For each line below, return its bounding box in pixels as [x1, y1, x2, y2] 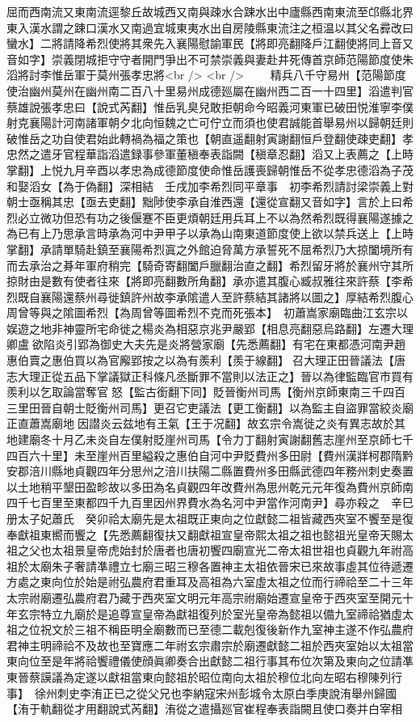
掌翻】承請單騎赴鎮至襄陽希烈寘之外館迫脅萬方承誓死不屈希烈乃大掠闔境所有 [6, 240, 414, 257]
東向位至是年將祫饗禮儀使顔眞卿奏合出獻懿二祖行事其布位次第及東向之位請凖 [6, 652, 414, 669]
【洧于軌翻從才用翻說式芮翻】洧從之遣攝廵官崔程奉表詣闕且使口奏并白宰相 [6, 700, 402, 717]
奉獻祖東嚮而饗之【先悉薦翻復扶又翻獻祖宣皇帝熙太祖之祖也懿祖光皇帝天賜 [6, 526, 402, 543]
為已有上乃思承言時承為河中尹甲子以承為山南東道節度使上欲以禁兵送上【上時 [6, 225, 414, 242]
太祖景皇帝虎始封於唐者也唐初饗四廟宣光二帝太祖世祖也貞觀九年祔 [51, 542, 402, 559]
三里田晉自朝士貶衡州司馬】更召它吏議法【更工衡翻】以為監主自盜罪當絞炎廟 [6, 399, 414, 416]
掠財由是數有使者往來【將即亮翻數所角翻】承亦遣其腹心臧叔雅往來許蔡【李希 [6, 272, 414, 289]
